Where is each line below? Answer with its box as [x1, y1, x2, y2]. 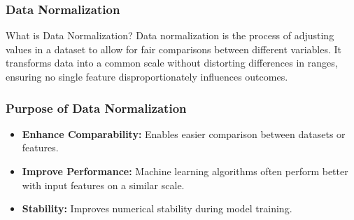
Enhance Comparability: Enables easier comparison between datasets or [22, 126, 346, 141]
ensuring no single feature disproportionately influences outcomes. [6, 69, 288, 83]
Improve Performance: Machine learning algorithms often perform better [22, 164, 348, 178]
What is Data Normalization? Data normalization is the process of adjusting [6, 28, 334, 43]
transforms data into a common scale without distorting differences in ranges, [6, 55, 338, 70]
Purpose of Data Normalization [6, 99, 187, 116]
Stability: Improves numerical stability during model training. [22, 201, 292, 216]
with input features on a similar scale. [22, 177, 185, 192]
